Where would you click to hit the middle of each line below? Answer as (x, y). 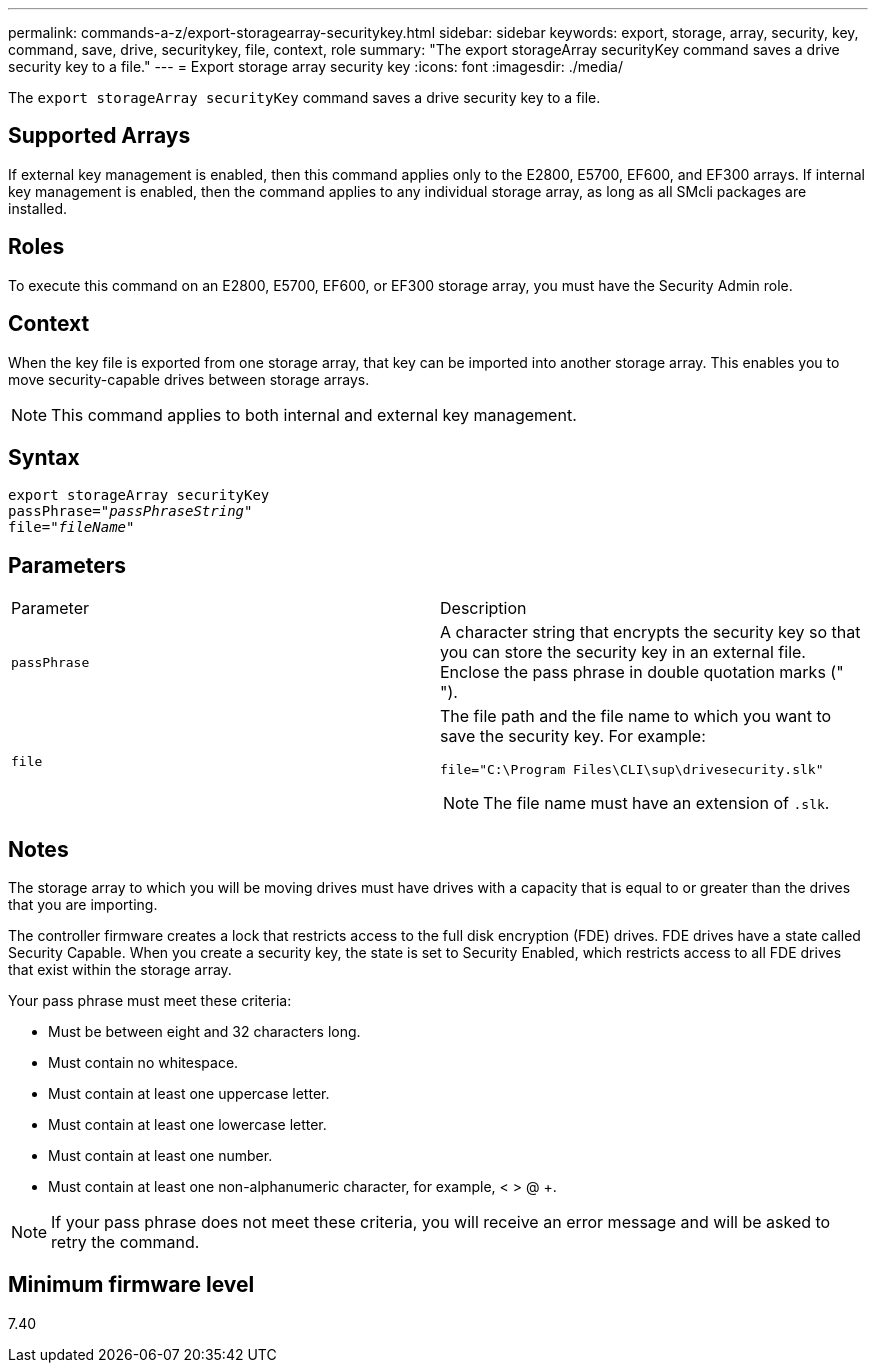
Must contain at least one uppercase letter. (189, 1094)
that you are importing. (83, 905)
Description (483, 608)
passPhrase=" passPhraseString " (130, 511)
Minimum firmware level (131, 1285)
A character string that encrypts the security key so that (650, 632)
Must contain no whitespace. (143, 1063)
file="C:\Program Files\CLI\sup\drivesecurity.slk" (632, 770)
